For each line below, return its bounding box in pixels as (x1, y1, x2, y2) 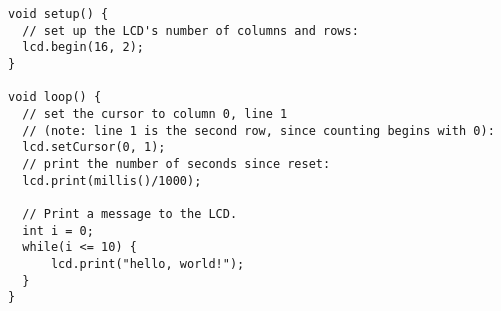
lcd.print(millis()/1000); (22, 173, 202, 188)
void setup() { (8, 7, 109, 21)
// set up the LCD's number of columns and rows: (22, 23, 359, 38)
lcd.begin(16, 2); (22, 40, 145, 55)
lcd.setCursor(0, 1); (22, 140, 166, 155)
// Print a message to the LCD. (22, 206, 238, 221)
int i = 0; (22, 223, 94, 238)
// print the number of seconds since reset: (22, 156, 331, 171)
